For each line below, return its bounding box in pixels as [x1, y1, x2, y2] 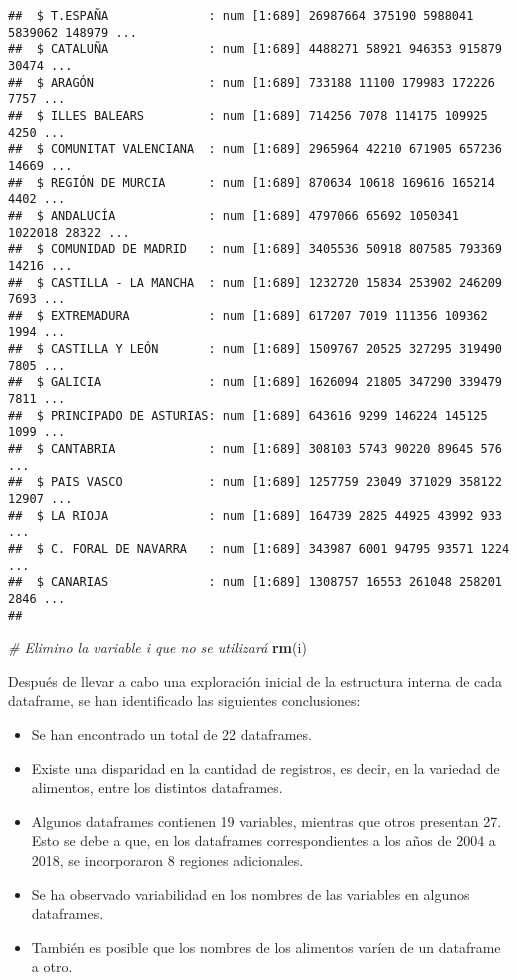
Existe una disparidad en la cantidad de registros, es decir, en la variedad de [31, 757, 500, 778]
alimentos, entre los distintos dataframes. [31, 777, 283, 798]
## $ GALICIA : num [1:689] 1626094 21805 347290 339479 [8, 375, 502, 390]
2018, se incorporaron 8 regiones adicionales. [31, 850, 304, 871]
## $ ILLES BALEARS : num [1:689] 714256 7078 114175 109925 [8, 108, 488, 123]
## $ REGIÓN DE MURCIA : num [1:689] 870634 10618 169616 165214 [8, 175, 495, 190]
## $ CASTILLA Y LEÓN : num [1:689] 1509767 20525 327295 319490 [8, 342, 502, 357]
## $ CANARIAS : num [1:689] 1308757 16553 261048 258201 [8, 575, 502, 590]
